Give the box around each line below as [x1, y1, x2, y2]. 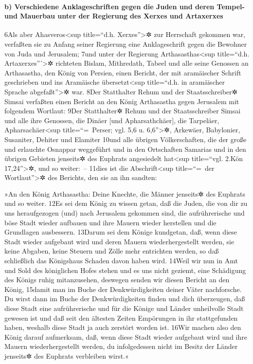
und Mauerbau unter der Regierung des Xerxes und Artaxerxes [4, 11, 223, 21]
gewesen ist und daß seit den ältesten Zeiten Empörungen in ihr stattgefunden [4, 312, 238, 323]
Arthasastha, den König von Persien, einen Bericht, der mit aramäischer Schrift [4, 67, 241, 77]
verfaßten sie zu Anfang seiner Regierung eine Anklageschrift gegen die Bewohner [4, 38, 247, 49]
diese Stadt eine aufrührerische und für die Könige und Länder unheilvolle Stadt [4, 303, 244, 313]
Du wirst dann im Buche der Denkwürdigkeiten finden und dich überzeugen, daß [4, 293, 245, 304]
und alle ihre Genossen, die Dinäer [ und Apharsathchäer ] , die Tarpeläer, [4, 115, 219, 125]
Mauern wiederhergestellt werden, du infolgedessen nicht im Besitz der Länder [4, 341, 238, 351]
